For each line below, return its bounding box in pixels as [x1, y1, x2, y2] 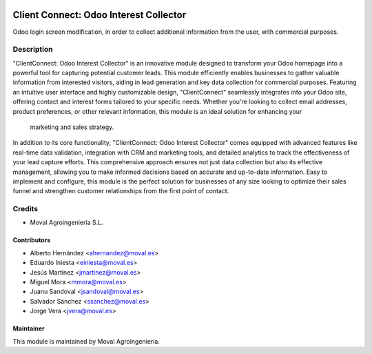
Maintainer [12, 324, 45, 333]
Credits [12, 204, 38, 214]
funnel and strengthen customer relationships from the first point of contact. [12, 187, 229, 195]
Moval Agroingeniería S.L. [30, 218, 103, 227]
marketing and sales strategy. [30, 123, 114, 131]
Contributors [12, 236, 51, 244]
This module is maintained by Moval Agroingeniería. [12, 337, 160, 345]
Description [12, 45, 53, 55]
